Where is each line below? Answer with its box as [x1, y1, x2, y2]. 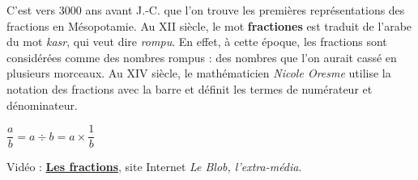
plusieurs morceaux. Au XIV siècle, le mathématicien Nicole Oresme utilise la [6, 65, 391, 82]
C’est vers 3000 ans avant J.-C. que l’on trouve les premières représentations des [6, 2, 405, 18]
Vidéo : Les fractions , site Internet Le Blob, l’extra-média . [6, 158, 302, 175]
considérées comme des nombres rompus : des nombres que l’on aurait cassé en [6, 48, 397, 65]
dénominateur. [6, 96, 78, 113]
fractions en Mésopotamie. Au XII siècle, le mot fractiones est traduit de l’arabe [6, 17, 412, 34]
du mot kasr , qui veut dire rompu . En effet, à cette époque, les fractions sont [6, 33, 387, 50]
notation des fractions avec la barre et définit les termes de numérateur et [6, 80, 373, 97]
